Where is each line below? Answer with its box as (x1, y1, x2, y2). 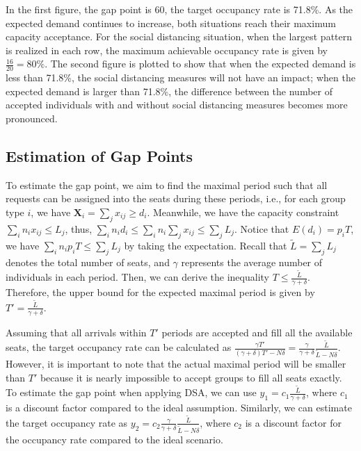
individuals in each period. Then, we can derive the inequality (6, 270, 269, 284)
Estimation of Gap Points (6, 145, 193, 166)
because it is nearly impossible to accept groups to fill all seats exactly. (40, 370, 342, 384)
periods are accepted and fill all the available (161, 325, 353, 339)
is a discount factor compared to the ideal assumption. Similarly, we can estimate (6, 400, 352, 415)
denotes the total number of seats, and (6, 254, 170, 269)
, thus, (65, 221, 93, 236)
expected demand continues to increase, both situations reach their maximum (6, 15, 336, 30)
